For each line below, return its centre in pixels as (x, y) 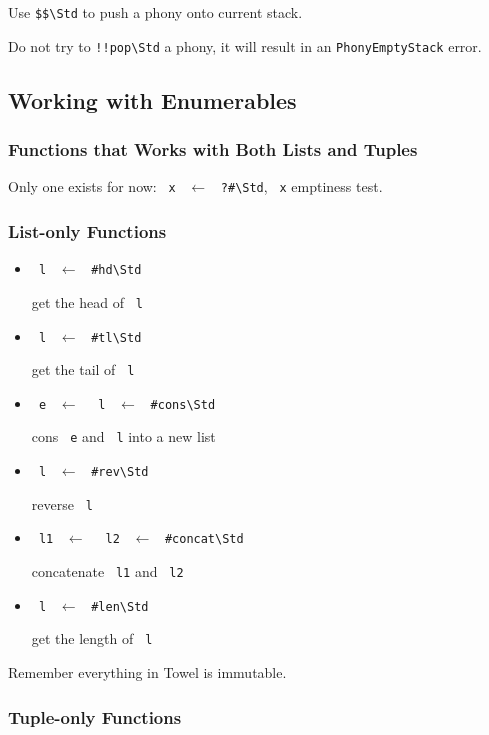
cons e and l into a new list (123, 436)
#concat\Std (204, 539)
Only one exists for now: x (92, 186)
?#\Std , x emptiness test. (301, 186)
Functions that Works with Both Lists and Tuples (213, 149)
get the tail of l (83, 369)
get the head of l (87, 301)
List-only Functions (87, 230)
